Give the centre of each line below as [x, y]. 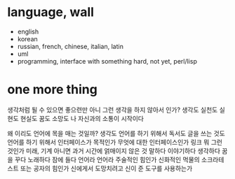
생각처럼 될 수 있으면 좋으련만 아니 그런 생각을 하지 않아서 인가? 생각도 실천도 [113, 110]
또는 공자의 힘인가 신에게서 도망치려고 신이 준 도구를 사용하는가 [106, 168]
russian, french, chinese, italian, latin [70, 46]
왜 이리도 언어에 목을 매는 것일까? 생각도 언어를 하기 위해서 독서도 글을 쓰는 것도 [116, 133]
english [28, 31]
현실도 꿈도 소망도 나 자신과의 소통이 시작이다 [82, 118]
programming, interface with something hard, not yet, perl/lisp [107, 61]
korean [28, 38]
